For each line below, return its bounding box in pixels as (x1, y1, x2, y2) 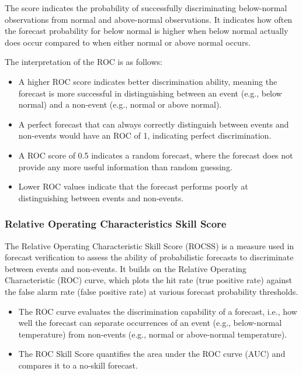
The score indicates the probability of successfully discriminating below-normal (5, 2, 287, 13)
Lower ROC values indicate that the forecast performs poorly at (18, 180, 248, 192)
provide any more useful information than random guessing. (18, 160, 232, 173)
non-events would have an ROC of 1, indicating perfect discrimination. (18, 129, 272, 142)
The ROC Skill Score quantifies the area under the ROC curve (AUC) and (18, 348, 286, 360)
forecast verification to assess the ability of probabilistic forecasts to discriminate (5, 251, 294, 263)
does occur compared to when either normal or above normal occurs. (5, 36, 251, 48)
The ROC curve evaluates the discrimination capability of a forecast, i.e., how (18, 305, 297, 317)
